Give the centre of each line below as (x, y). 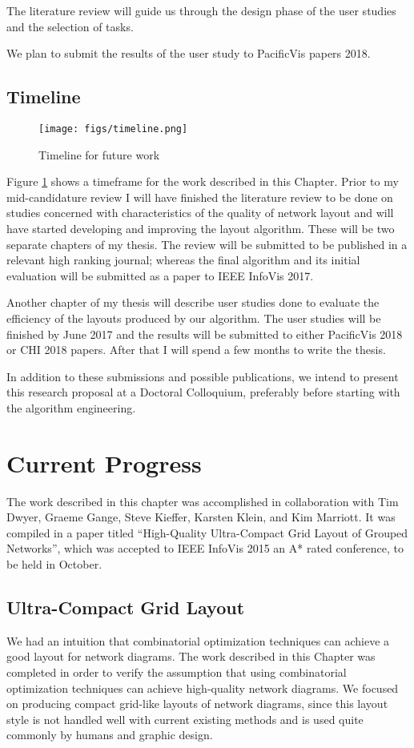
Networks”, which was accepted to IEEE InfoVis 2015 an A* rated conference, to (205, 548)
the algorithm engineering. (71, 407)
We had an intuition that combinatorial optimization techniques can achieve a (198, 640)
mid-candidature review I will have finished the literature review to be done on (200, 197)
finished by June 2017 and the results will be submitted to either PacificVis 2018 (205, 334)
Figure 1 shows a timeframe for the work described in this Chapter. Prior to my (203, 181)
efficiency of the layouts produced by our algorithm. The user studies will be (194, 318)
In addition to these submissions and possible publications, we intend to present (203, 376)
